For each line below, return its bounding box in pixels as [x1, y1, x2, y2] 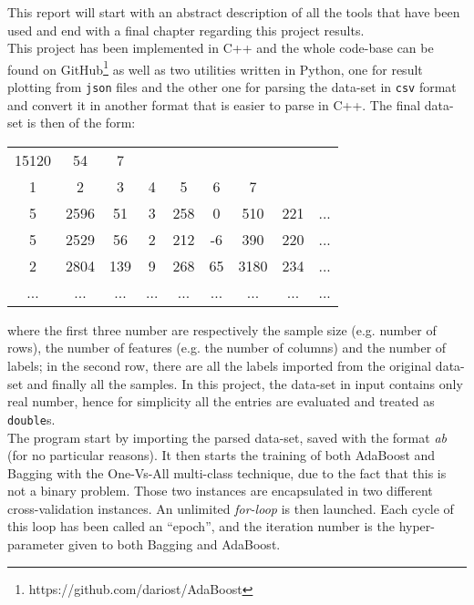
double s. [7, 409, 56, 428]
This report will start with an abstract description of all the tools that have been [7, 3, 460, 21]
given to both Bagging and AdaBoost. [67, 535, 281, 554]
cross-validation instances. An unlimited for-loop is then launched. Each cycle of [7, 498, 454, 518]
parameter [7, 535, 65, 554]
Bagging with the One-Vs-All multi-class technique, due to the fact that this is [7, 463, 447, 482]
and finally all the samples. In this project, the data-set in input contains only [26, 374, 463, 393]
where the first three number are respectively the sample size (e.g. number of [7, 320, 437, 339]
